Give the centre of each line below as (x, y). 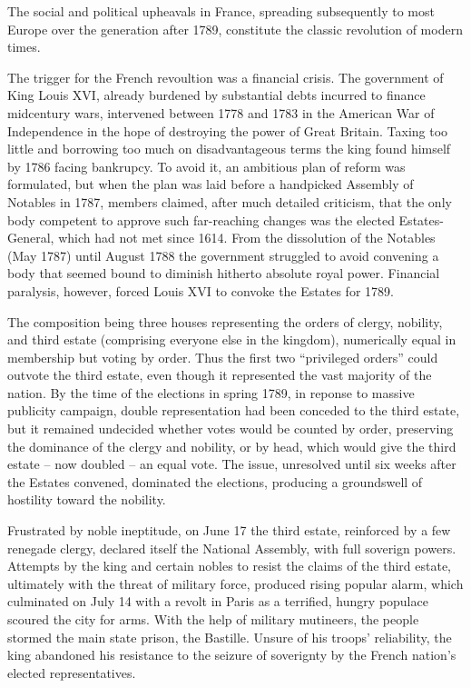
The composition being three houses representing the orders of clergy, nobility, (225, 321)
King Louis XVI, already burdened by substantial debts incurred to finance (216, 95)
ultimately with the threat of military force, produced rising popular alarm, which (235, 583)
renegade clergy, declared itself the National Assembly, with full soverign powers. (232, 548)
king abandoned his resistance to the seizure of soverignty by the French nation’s (232, 655)
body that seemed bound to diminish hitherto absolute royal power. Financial (224, 273)
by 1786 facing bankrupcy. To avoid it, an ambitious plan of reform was (206, 166)
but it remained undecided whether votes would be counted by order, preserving (231, 429)
